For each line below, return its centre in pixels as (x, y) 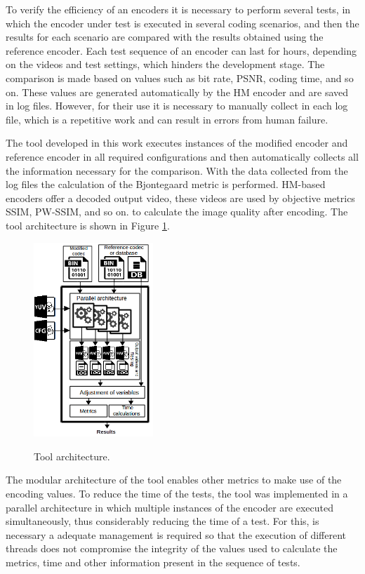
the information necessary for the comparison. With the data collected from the (177, 170)
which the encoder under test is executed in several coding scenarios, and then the (182, 23)
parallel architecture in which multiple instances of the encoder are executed (170, 507)
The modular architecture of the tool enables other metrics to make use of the (174, 480)
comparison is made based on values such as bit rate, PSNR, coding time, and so (180, 78)
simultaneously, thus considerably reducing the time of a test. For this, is (162, 521)
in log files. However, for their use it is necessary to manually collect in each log (177, 106)
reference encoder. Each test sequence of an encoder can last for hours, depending (181, 50)
